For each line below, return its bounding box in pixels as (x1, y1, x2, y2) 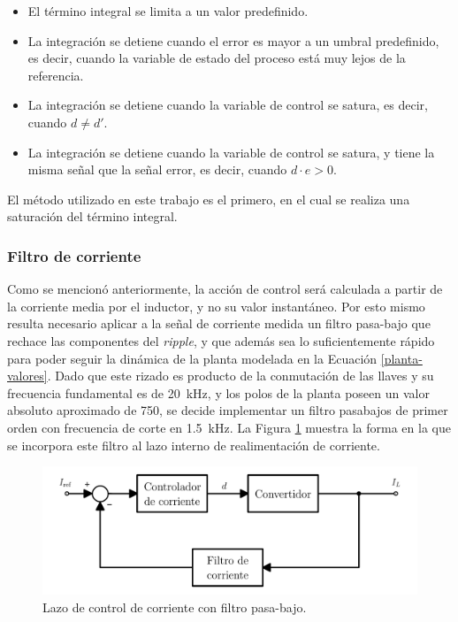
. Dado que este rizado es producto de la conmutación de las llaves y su (47, 366, 434, 385)
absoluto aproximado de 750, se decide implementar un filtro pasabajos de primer (7, 401, 448, 419)
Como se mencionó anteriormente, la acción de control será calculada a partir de (7, 280, 443, 298)
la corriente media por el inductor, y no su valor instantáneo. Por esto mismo (7, 296, 425, 315)
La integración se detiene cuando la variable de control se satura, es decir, (27, 96, 428, 114)
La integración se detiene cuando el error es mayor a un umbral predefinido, (27, 31, 439, 50)
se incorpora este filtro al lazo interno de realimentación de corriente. (7, 435, 380, 454)
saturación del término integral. (7, 207, 178, 226)
